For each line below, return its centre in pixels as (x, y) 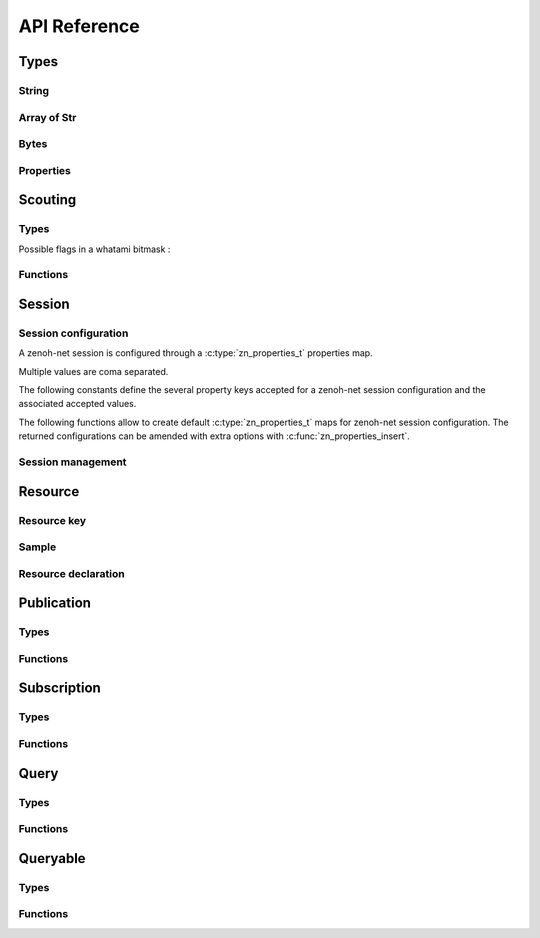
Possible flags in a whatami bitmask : (94, 249)
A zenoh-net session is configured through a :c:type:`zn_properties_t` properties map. (196, 353)
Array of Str (47, 117)
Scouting (47, 200)
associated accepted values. (77, 404)
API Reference (79, 26)
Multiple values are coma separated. (93, 371)
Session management (72, 462)
